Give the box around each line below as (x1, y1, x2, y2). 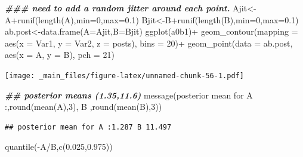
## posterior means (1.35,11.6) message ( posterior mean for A (5, 88, 253, 101)
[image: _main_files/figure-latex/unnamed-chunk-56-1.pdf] (5, 71, 244, 80)
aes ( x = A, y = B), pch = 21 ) (5, 48, 115, 61)
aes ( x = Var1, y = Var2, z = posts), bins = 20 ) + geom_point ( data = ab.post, (5, 36, 293, 49)
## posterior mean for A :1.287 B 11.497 (5, 122, 172, 131)
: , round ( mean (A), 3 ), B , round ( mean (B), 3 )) (5, 100, 162, 113)
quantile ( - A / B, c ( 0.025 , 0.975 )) (5, 140, 113, 153)
